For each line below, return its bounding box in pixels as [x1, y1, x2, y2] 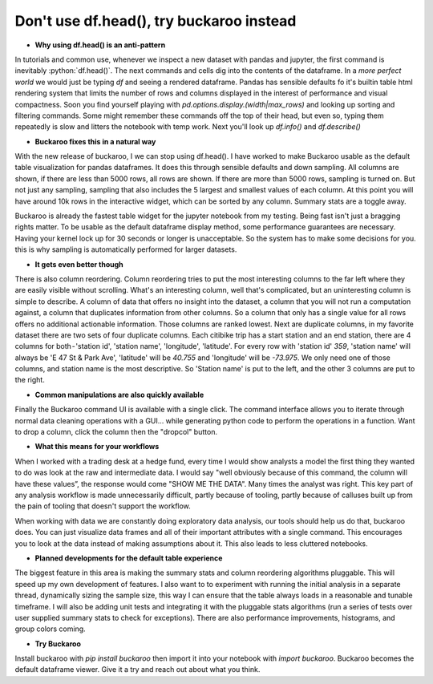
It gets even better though [34, 259, 123, 269]
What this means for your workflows [34, 442, 160, 451]
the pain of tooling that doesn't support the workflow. [14, 501, 192, 511]
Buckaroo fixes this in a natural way [34, 136, 156, 146]
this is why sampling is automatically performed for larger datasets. [14, 245, 237, 254]
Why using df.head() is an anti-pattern [34, 40, 166, 50]
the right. [14, 375, 46, 385]
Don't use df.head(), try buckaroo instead [14, 12, 297, 30]
